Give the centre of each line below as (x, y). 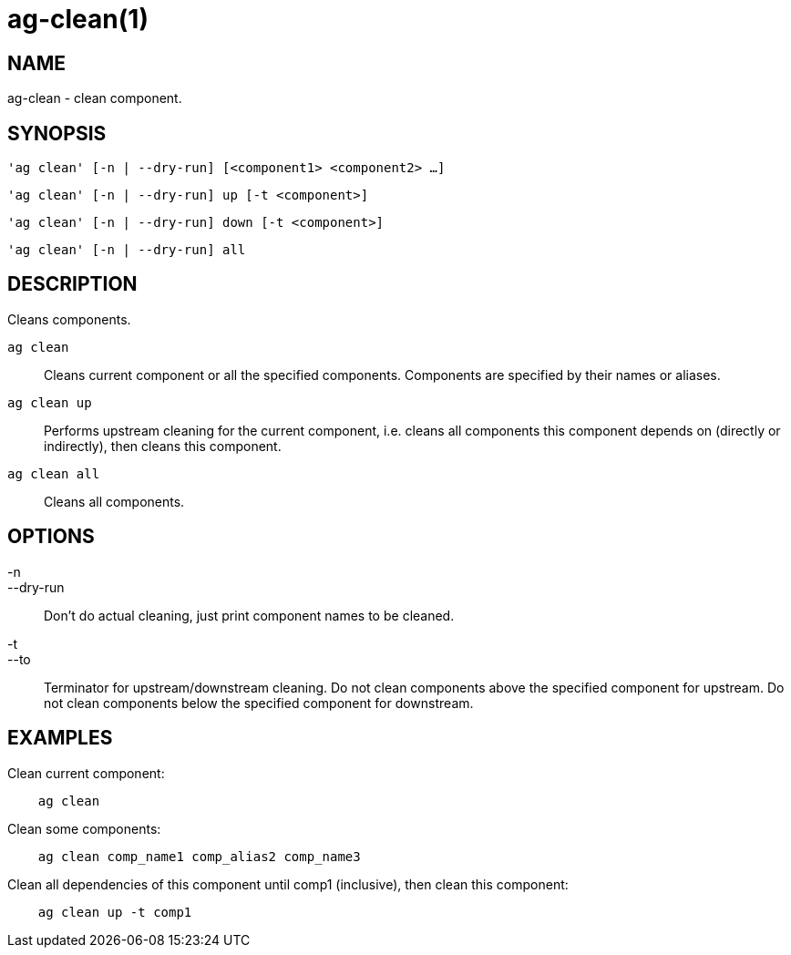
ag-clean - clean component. (95, 98)
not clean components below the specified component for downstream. (259, 703)
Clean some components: (84, 828)
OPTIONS (51, 537)
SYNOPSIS (57, 133)
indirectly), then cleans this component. (163, 446)
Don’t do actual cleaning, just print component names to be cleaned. (249, 615)
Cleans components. (69, 319)
